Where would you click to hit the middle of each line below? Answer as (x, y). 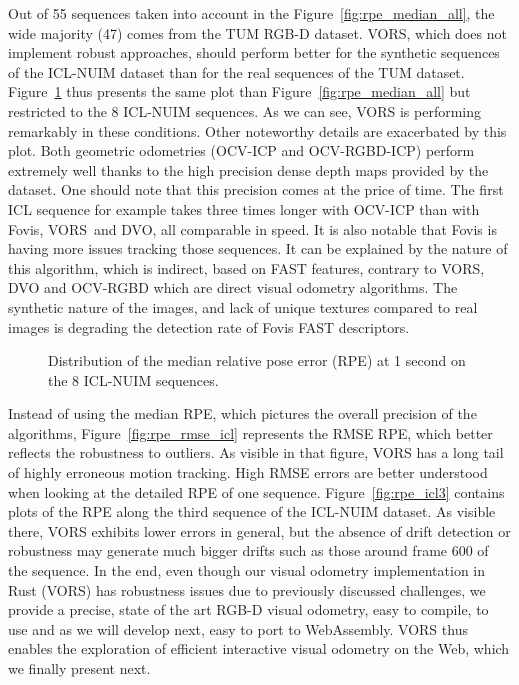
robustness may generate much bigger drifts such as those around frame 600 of (248, 550)
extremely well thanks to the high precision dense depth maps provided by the (248, 169)
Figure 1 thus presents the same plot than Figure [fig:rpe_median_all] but (239, 91)
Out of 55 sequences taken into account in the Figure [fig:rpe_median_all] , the (251, 13)
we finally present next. (79, 668)
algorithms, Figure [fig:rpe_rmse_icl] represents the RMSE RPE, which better (250, 432)
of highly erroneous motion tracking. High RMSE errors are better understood (248, 472)
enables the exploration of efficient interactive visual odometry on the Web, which (259, 648)
